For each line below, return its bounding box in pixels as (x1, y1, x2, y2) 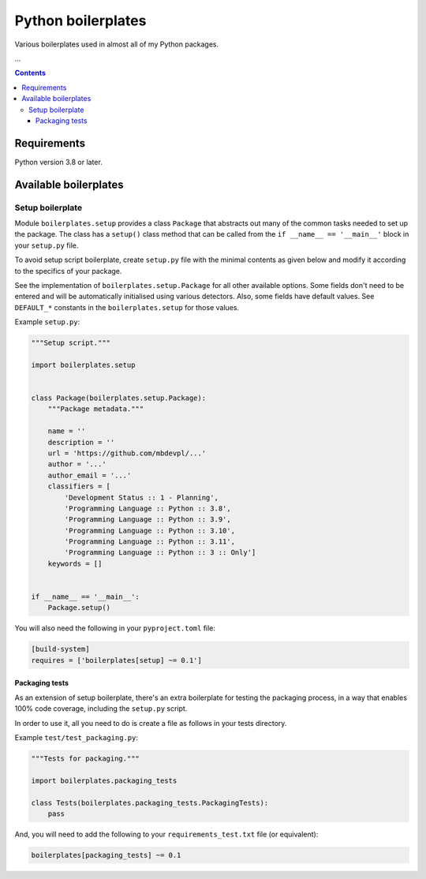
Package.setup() (47, 604, 110, 612)
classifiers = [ (47, 482, 110, 491)
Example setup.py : (14, 317, 80, 327)
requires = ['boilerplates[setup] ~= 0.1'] (31, 656, 203, 664)
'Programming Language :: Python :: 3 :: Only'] (64, 548, 256, 557)
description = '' (47, 438, 115, 447)
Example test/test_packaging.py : (14, 732, 138, 742)
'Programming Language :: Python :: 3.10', (64, 526, 236, 535)
